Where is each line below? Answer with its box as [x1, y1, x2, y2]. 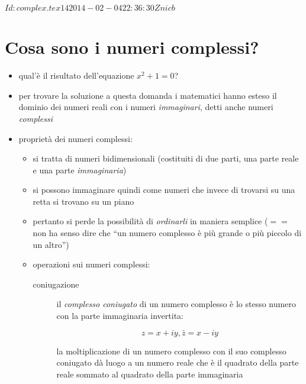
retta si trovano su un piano [33, 195, 134, 207]
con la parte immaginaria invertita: [56, 309, 184, 322]
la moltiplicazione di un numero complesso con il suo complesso [56, 344, 286, 357]
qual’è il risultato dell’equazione [18, 69, 134, 82]
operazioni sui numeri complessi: [33, 258, 150, 270]
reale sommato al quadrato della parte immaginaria [56, 368, 243, 380]
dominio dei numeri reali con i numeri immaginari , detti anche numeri [18, 101, 273, 113]
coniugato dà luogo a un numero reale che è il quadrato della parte [56, 356, 299, 369]
